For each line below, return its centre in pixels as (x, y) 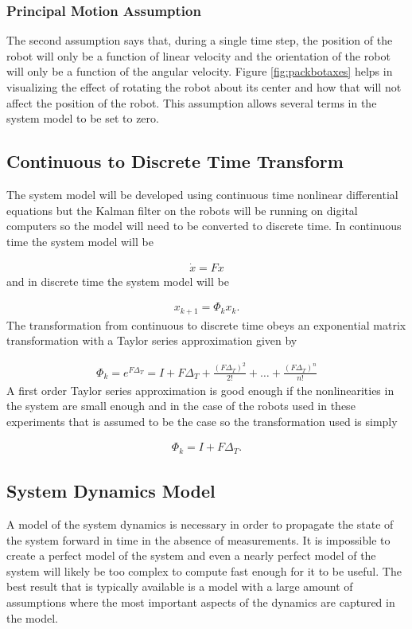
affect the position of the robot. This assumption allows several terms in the (192, 102)
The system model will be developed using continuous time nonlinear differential (202, 194)
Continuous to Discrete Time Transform (175, 161)
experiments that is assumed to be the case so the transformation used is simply (202, 421)
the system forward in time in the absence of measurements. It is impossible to (198, 539)
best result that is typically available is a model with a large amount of (180, 586)
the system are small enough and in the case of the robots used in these (181, 406)
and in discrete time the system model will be (118, 281)
